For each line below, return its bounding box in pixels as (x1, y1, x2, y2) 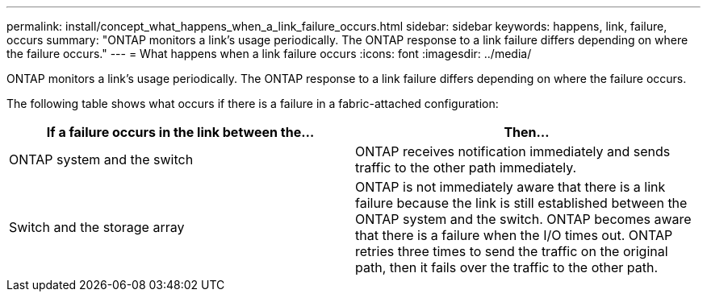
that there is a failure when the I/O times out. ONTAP (355, 227, 673, 243)
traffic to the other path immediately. (355, 159, 577, 176)
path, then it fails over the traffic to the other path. (355, 259, 659, 275)
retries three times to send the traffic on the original (355, 243, 668, 259)
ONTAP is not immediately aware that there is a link (355, 179, 666, 195)
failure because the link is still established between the (355, 195, 688, 211)
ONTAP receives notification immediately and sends (355, 143, 671, 159)
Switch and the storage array (9, 219, 185, 235)
